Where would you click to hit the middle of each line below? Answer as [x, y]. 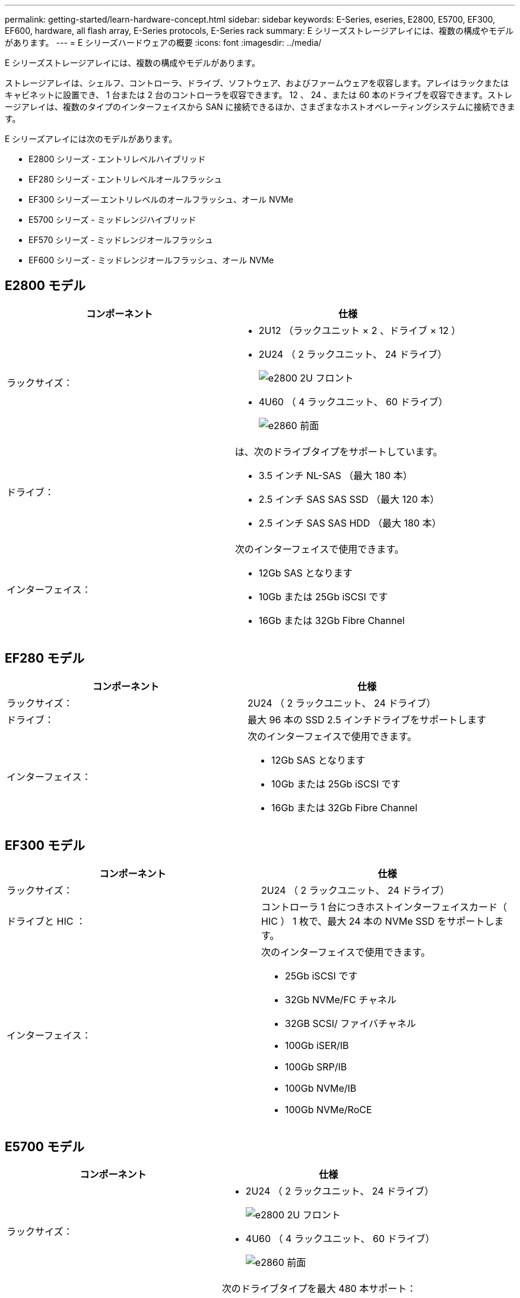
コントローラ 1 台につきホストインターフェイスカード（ [384, 907]
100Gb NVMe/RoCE [329, 1109]
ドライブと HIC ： [46, 921]
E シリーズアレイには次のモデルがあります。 [91, 139]
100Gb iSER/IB [317, 1045]
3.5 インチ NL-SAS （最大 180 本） [335, 475]
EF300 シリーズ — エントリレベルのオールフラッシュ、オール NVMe [161, 199]
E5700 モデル [45, 1146]
